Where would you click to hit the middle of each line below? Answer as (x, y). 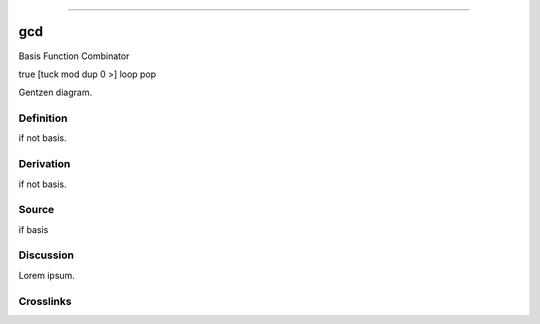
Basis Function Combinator (74, 56)
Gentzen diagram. (55, 92)
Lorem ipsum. (46, 275)
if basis (33, 229)
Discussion (46, 255)
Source (36, 210)
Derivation (44, 164)
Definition (43, 118)
